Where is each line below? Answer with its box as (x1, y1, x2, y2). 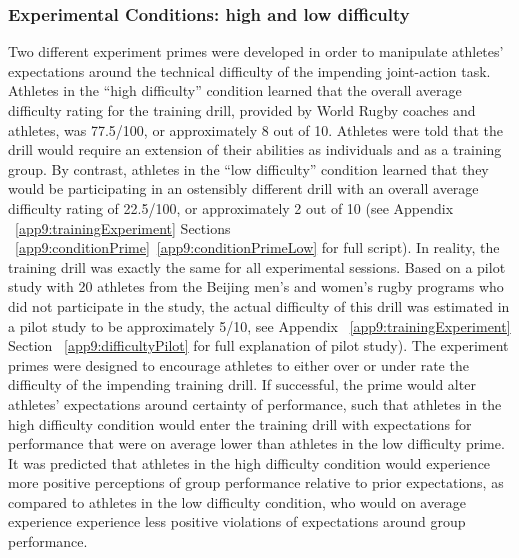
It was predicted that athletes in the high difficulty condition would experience (8, 452, 491, 473)
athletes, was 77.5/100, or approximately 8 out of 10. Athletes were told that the (8, 119, 503, 140)
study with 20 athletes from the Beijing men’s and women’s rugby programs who (8, 276, 504, 297)
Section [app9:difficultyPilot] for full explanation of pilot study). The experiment (8, 335, 509, 356)
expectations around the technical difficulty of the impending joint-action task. (8, 60, 491, 81)
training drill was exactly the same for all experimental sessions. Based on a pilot (8, 256, 506, 277)
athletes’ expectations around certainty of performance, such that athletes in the (8, 393, 502, 414)
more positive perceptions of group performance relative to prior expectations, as (8, 472, 504, 493)
